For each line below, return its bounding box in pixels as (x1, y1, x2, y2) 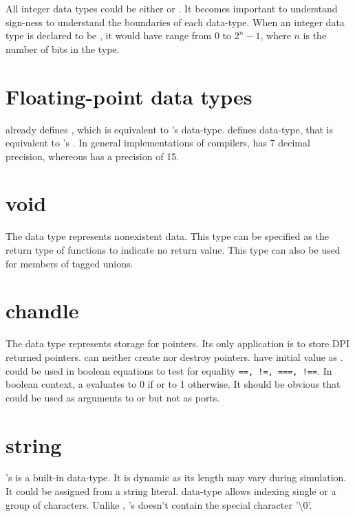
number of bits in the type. (6, 41, 120, 56)
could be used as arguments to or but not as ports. (6, 390, 220, 404)
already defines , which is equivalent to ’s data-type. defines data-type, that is (6, 122, 334, 136)
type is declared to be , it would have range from (6, 28, 212, 43)
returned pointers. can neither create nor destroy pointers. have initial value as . (6, 349, 343, 364)
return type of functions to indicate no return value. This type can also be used (6, 243, 341, 256)
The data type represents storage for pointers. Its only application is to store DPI (6, 336, 350, 351)
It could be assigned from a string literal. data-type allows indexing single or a (6, 484, 336, 498)
